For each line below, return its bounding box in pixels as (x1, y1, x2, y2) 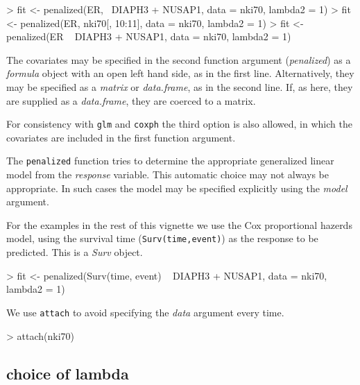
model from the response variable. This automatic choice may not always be (6, 167, 329, 182)
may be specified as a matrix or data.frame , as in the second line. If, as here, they (6, 79, 353, 94)
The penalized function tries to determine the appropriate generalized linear (6, 153, 334, 168)
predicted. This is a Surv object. (6, 245, 143, 259)
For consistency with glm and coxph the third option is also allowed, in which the (6, 117, 352, 131)
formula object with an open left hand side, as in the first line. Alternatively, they (6, 66, 354, 80)
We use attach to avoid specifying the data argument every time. (6, 305, 284, 319)
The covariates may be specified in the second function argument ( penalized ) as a (6, 52, 351, 67)
